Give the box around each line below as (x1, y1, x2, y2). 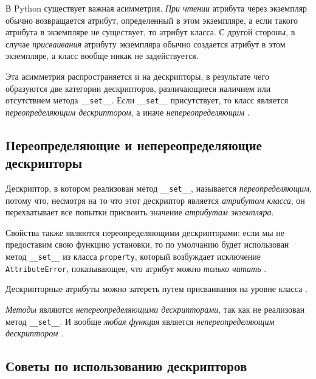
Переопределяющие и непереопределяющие (5, 135, 262, 154)
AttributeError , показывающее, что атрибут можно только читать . (5, 262, 267, 274)
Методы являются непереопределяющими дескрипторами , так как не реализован (5, 302, 305, 315)
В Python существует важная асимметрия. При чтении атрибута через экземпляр (5, 2, 307, 14)
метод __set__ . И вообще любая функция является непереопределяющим (5, 315, 275, 327)
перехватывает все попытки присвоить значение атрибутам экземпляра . (5, 206, 274, 218)
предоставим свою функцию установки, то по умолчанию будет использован (5, 238, 289, 251)
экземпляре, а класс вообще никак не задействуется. (5, 49, 199, 62)
